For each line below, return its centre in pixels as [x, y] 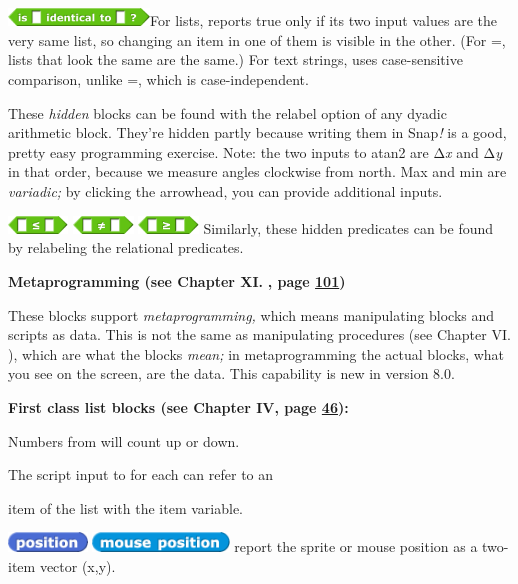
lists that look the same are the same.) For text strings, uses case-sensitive [235, 59]
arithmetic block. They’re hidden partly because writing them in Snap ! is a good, [257, 132]
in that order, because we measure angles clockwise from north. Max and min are [257, 171]
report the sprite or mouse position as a [356, 546]
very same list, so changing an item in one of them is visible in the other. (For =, [257, 39]
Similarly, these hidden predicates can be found [348, 227]
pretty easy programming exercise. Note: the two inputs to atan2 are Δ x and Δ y [255, 151]
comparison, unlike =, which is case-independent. [158, 78]
